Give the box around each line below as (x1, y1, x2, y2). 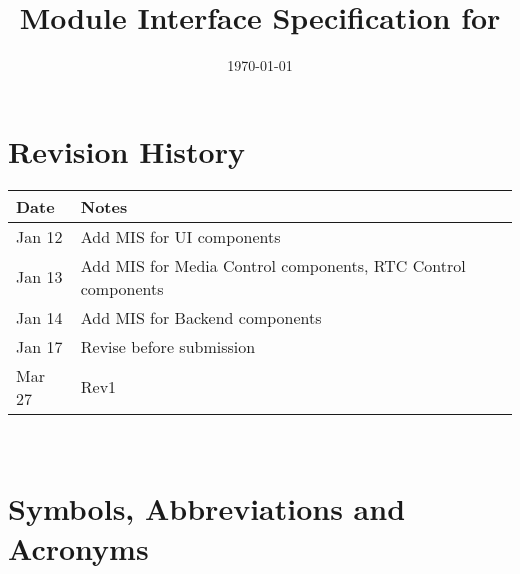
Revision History (8, 130, 245, 171)
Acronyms (8, 527, 149, 568)
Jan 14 (16, 305, 63, 329)
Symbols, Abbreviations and (8, 488, 406, 529)
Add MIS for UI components (80, 224, 281, 248)
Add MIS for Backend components (80, 305, 322, 329)
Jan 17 (16, 334, 63, 358)
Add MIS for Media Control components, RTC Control (80, 253, 466, 277)
